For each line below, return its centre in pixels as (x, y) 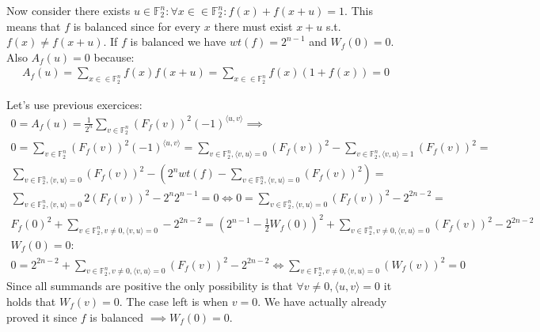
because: (114, 57)
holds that (31, 301)
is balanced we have (178, 41)
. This (359, 10)
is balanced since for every (137, 26)
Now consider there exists (68, 10)
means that (34, 26)
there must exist (253, 26)
